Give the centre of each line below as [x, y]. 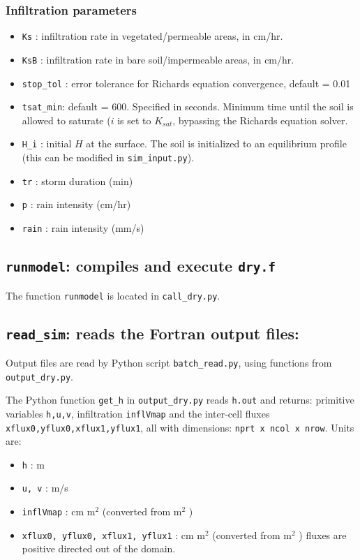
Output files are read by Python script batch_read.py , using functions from [169, 362]
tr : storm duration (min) [77, 180]
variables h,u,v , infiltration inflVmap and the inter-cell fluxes [138, 413]
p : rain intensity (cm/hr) [76, 204]
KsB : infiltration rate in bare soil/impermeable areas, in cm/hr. [158, 59]
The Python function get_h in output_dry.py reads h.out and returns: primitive [180, 400]
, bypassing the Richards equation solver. [260, 120]
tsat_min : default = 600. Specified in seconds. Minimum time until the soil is [188, 106]
